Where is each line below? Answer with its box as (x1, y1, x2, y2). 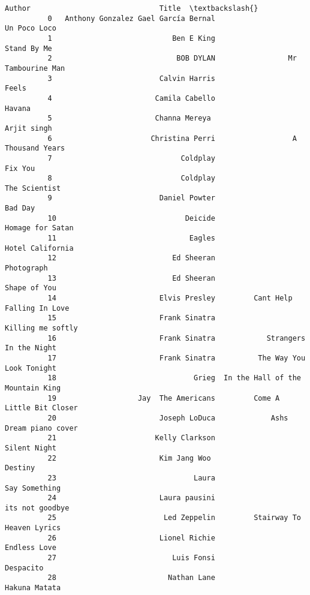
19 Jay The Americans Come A (47, 393, 280, 402)
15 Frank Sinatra (47, 314, 215, 323)
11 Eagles (47, 234, 215, 243)
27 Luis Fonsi (47, 554, 215, 563)
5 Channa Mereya (47, 114, 211, 123)
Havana (5, 104, 31, 113)
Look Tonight (5, 363, 56, 372)
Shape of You (5, 284, 56, 293)
